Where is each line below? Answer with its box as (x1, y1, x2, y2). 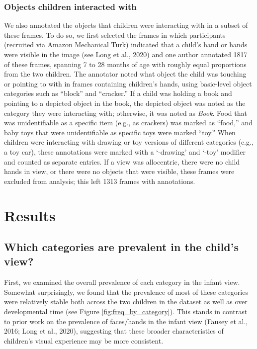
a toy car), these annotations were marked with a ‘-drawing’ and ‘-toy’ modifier (4, 146, 246, 157)
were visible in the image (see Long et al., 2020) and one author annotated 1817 (4, 49, 248, 59)
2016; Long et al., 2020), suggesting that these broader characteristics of (4, 326, 224, 336)
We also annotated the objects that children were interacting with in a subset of (4, 20, 248, 30)
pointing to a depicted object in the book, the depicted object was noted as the (4, 97, 246, 108)
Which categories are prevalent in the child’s (4, 239, 239, 255)
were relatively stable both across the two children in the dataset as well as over (4, 296, 248, 307)
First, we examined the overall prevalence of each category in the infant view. (4, 277, 240, 287)
